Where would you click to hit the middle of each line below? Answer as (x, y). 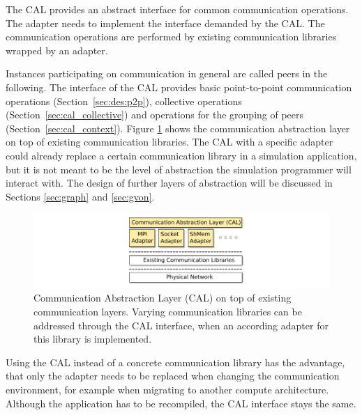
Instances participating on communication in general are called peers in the (167, 73)
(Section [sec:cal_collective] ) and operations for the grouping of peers (155, 115)
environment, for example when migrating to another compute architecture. (167, 390)
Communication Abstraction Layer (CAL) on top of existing (163, 298)
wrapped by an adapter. (57, 50)
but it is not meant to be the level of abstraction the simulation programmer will (179, 169)
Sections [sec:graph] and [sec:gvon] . (80, 196)
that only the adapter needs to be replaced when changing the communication (173, 376)
